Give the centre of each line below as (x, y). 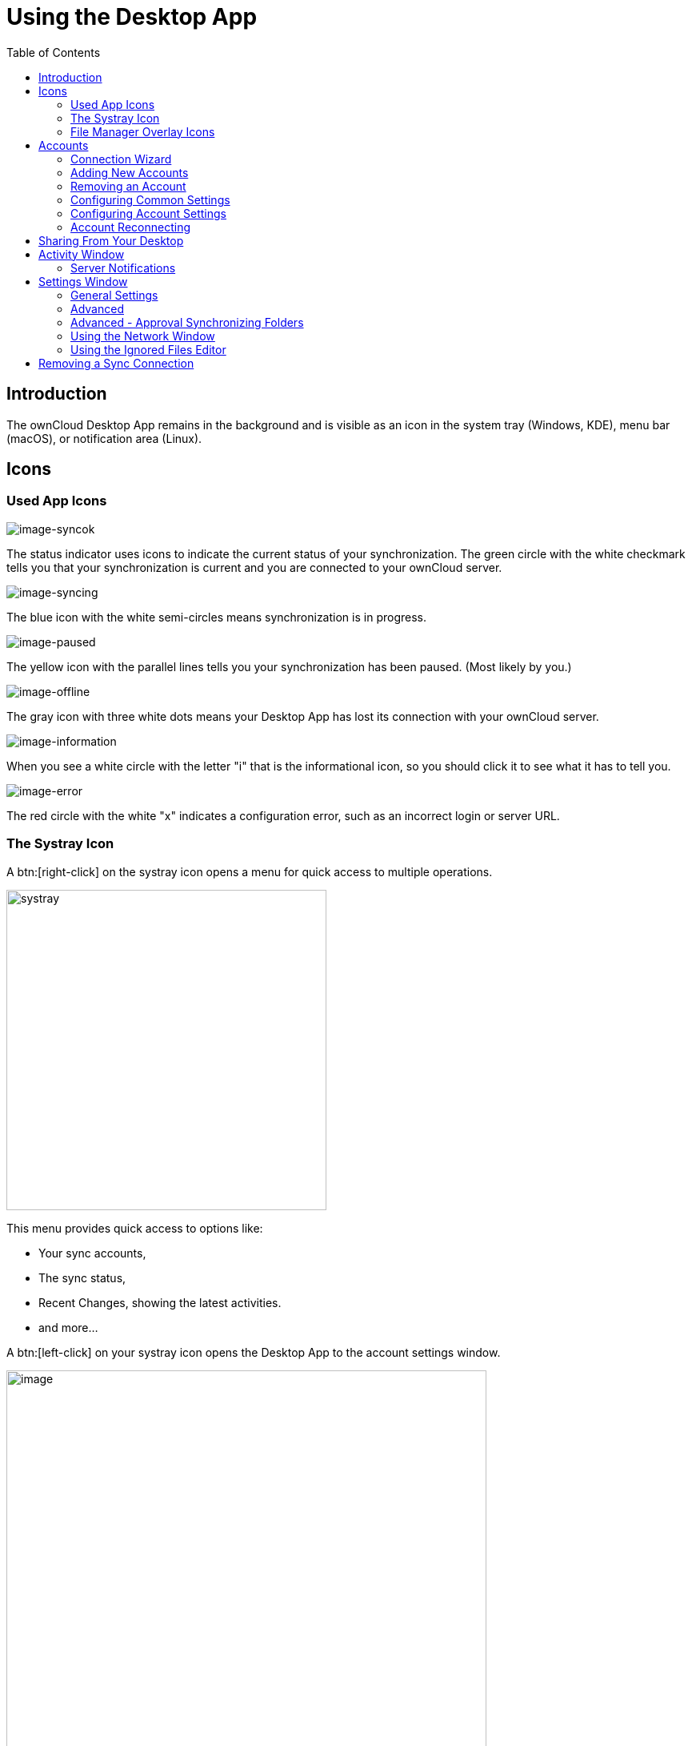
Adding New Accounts (130, 172)
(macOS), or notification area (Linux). (104, 438)
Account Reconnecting (131, 227)
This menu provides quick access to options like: (135, 1228)
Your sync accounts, (92, 1253)
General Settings (114, 295)
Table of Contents (54, 52)
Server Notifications (123, 268)
